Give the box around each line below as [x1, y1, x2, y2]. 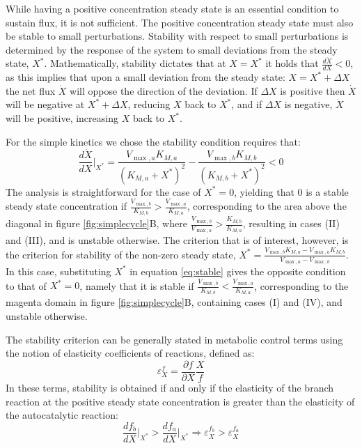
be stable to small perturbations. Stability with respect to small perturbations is [6, 29, 349, 43]
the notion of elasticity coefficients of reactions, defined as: [6, 346, 255, 360]
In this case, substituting [6, 263, 111, 278]
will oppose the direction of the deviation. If [70, 83, 258, 98]
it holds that [265, 56, 319, 70]
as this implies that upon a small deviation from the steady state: [6, 70, 285, 84]
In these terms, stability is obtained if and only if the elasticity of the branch [6, 380, 334, 394]
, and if [231, 97, 262, 111]
